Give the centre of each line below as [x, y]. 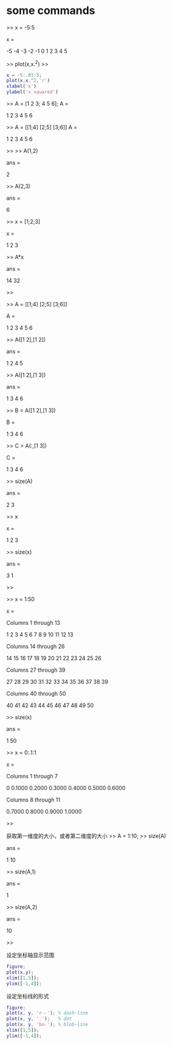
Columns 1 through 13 [33, 623]
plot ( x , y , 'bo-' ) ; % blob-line [47, 1025]
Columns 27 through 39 [36, 670]
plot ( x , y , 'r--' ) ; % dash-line [47, 1013]
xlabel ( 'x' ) [21, 86]
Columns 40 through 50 [36, 694]
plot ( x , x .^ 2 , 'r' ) [28, 81]
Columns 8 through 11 [33, 800]
